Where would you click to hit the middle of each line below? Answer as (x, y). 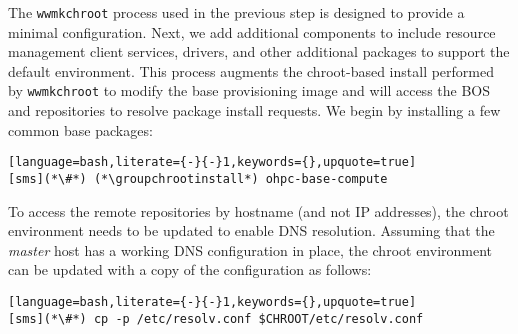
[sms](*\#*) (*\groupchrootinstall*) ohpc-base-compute (198, 178)
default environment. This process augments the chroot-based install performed (251, 70)
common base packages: (80, 129)
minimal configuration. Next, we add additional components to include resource (252, 31)
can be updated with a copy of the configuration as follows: (190, 269)
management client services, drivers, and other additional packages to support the (259, 51)
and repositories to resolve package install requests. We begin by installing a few (254, 110)
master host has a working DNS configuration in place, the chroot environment (250, 249)
